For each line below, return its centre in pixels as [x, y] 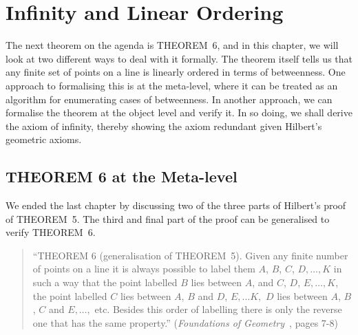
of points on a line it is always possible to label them [144, 269]
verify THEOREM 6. [51, 232]
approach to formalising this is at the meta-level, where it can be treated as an [172, 85]
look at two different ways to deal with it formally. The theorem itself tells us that [179, 58]
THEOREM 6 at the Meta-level [122, 176]
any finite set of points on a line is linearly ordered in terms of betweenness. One [176, 72]
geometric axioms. [44, 139]
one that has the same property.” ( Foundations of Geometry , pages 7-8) [185, 322]
